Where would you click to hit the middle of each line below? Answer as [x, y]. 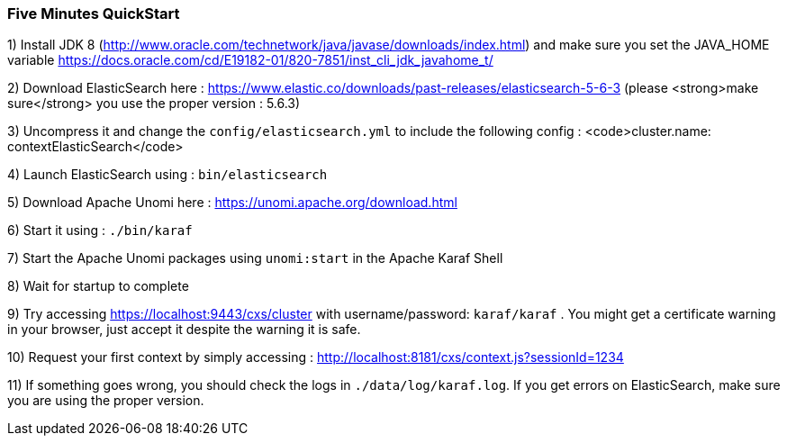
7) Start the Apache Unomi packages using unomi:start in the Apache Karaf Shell [255, 258]
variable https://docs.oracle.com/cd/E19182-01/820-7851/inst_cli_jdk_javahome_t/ [250, 60]
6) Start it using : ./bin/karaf [100, 231]
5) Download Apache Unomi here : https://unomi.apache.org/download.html [232, 203]
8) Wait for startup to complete [98, 286]
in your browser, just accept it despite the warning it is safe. [184, 330]
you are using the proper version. [106, 401]
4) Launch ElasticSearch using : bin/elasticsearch [167, 175]
